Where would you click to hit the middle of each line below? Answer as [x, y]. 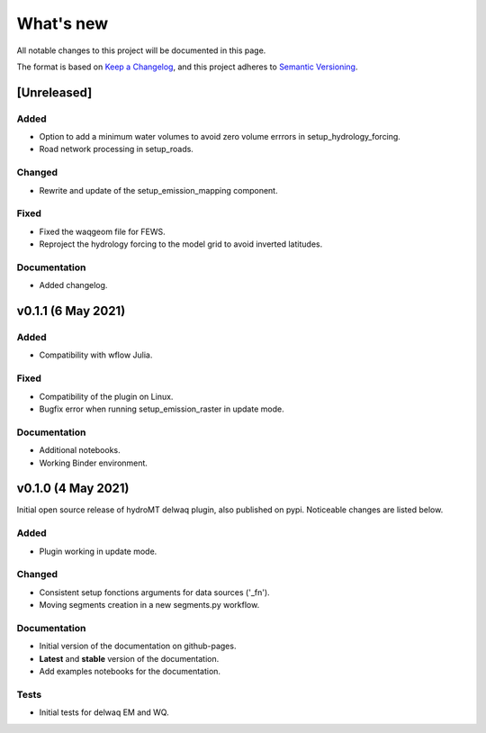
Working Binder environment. [94, 463]
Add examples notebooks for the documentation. [130, 672]
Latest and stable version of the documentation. [129, 658]
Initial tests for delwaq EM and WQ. [104, 712]
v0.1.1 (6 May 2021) [71, 311]
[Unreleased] [54, 92]
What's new [63, 23]
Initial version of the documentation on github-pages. [138, 646]
